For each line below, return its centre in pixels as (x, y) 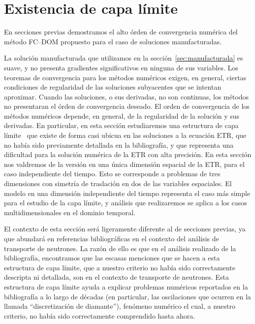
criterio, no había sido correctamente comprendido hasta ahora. (100, 315)
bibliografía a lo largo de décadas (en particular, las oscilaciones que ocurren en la (127, 296)
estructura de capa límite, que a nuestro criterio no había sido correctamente (120, 267)
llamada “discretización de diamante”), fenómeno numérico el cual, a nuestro (120, 306)
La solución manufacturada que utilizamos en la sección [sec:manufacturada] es (124, 58)
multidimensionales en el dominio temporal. (70, 212)
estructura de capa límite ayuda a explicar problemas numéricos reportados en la (126, 286)
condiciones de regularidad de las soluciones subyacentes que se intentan (113, 87)
